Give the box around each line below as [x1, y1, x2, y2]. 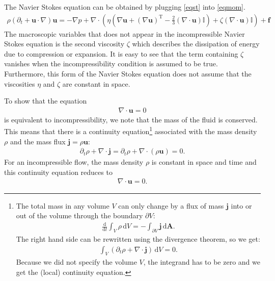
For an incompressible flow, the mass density [4, 157, 144, 167]
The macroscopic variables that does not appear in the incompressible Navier [4, 28, 245, 39]
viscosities [4, 78, 35, 89]
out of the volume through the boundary [16, 210, 143, 221]
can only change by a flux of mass [118, 200, 224, 211]
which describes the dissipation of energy [132, 38, 260, 49]
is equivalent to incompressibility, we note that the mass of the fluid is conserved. [4, 114, 258, 124]
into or [231, 200, 252, 211]
